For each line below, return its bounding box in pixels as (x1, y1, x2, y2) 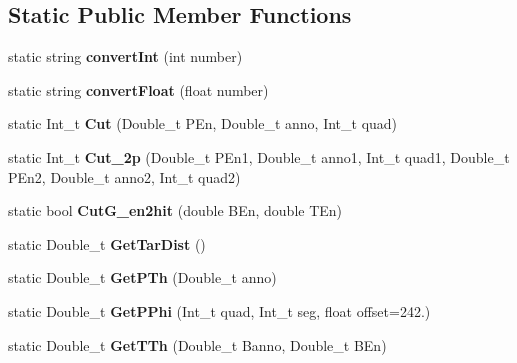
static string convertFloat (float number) (8, 79, 269, 100)
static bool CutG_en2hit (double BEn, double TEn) (8, 200, 343, 221)
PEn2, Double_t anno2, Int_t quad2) (8, 166, 241, 187)
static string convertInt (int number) (8, 46, 243, 67)
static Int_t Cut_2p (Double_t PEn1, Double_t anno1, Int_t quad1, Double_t (8, 146, 510, 167)
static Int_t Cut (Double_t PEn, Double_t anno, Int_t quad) (8, 113, 398, 134)
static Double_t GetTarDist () (8, 233, 206, 254)
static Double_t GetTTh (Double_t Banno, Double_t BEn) (8, 334, 387, 355)
